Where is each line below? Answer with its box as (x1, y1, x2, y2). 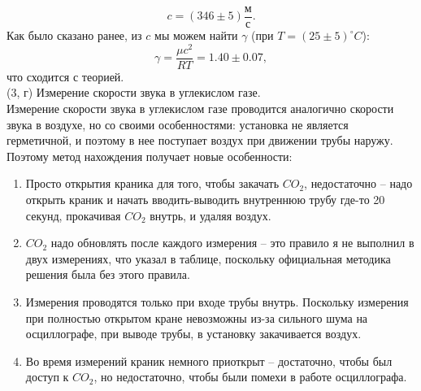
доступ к (25, 368, 69, 385)
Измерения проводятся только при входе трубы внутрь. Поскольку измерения (25, 293, 409, 310)
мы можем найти (154, 27, 238, 44)
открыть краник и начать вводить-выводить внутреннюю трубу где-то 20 (25, 190, 385, 207)
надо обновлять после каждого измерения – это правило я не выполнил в (50, 234, 414, 251)
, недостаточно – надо (304, 175, 413, 192)
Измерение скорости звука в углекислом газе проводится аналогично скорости (7, 99, 394, 116)
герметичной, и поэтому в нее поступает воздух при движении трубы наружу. (7, 132, 393, 149)
